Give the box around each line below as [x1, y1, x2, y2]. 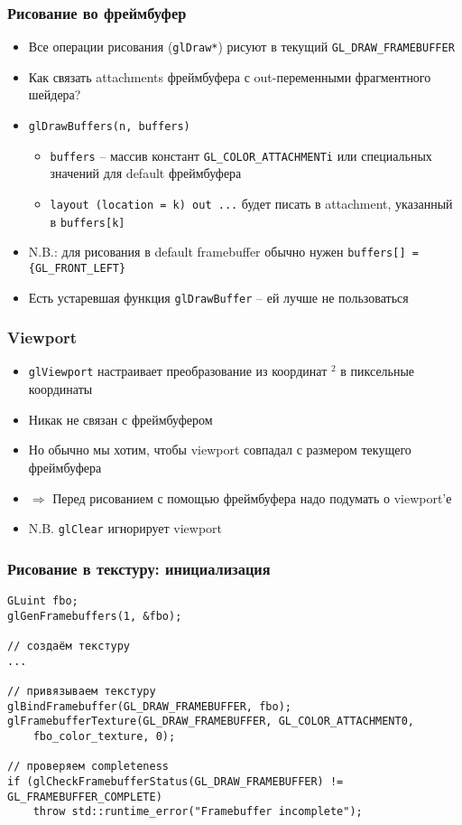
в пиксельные [340, 361, 415, 380]
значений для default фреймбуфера [50, 164, 242, 183]
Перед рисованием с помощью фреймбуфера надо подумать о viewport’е [52, 488, 452, 507]
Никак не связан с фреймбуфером [28, 409, 213, 428]
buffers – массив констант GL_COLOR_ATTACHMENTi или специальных [50, 145, 432, 164]
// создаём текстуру [7, 639, 131, 652]
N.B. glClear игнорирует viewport [28, 519, 223, 538]
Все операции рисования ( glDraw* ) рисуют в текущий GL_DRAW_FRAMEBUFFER [28, 37, 455, 56]
